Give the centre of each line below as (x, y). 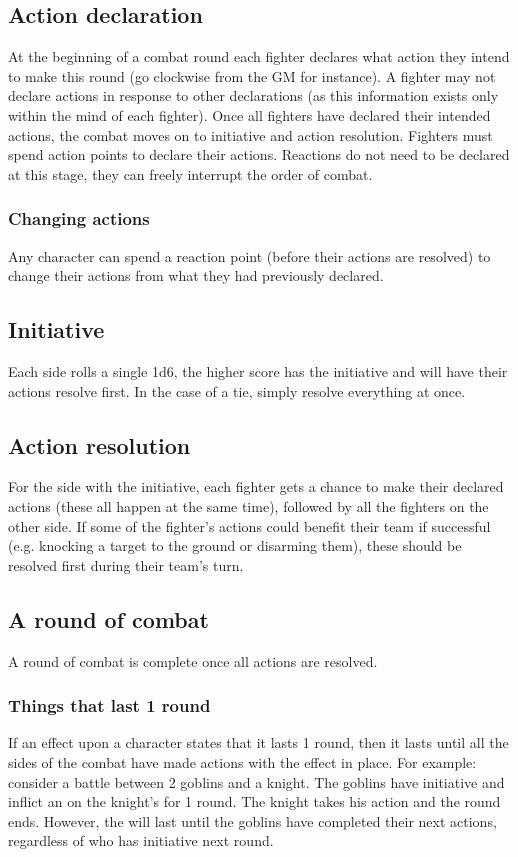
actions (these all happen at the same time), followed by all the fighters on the (248, 505)
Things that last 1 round (109, 705)
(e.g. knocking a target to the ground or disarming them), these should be (235, 545)
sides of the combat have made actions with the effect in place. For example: (242, 761)
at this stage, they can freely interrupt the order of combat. (190, 173)
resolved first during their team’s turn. (126, 564)
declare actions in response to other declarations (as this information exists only (253, 95)
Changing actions (79, 218)
